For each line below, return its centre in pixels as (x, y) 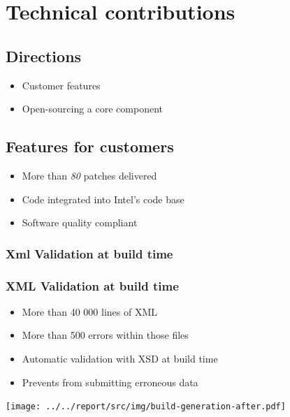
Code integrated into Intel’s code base (103, 199)
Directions (44, 56)
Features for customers (90, 146)
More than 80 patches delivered (89, 175)
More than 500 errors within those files (105, 335)
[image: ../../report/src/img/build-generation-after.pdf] (146, 407)
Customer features (61, 85)
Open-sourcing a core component (93, 109)
